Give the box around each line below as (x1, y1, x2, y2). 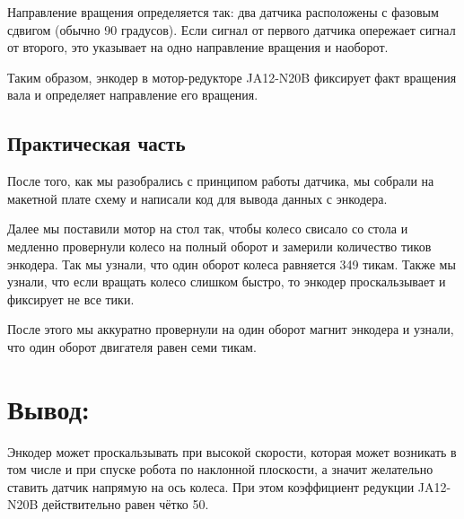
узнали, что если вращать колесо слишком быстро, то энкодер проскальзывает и (7, 272, 446, 291)
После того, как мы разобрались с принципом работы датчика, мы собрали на (7, 172, 434, 190)
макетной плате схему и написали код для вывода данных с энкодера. (7, 189, 388, 207)
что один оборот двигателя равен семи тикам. (7, 337, 257, 356)
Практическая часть (7, 129, 186, 157)
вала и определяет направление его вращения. (7, 85, 258, 104)
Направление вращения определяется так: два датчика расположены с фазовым (7, 3, 439, 21)
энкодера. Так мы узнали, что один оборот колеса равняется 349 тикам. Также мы (7, 254, 456, 273)
